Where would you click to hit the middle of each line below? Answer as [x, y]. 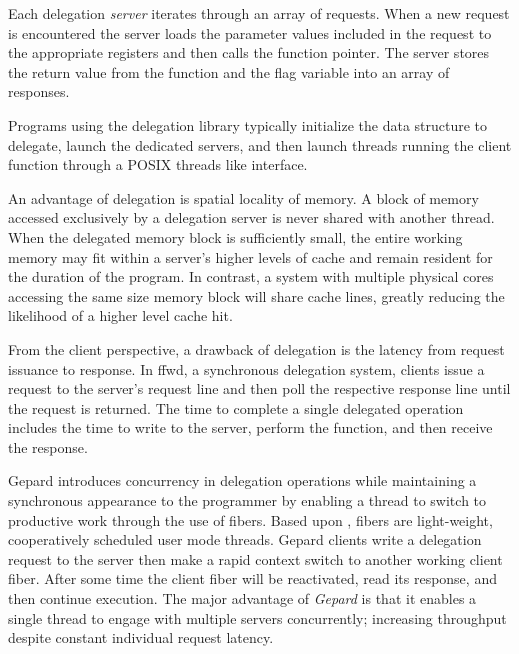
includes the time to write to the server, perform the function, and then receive [250, 427]
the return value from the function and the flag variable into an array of [229, 71]
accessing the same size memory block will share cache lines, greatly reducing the [256, 295]
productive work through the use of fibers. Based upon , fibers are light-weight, [250, 519]
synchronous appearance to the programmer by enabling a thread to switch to [247, 500]
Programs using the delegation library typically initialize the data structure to [248, 124]
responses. [39, 91]
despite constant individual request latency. [141, 637]
